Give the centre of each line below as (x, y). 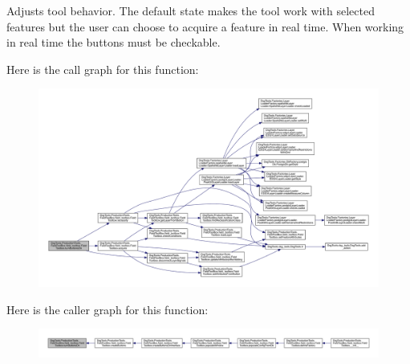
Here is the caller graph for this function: (108, 309)
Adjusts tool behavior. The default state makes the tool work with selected (191, 10)
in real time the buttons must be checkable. (114, 42)
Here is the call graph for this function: (103, 69)
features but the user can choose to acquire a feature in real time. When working (205, 26)
